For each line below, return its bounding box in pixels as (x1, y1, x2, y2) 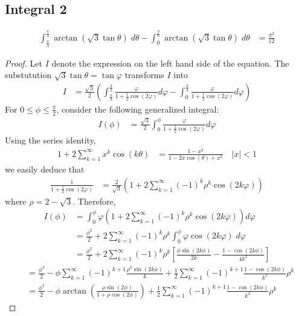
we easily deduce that (5, 163, 85, 176)
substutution (5, 68, 52, 81)
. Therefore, (72, 194, 116, 207)
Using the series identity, (5, 134, 96, 146)
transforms (124, 68, 164, 81)
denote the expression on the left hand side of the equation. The (51, 56, 289, 69)
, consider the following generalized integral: (56, 102, 219, 115)
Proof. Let (5, 56, 42, 69)
